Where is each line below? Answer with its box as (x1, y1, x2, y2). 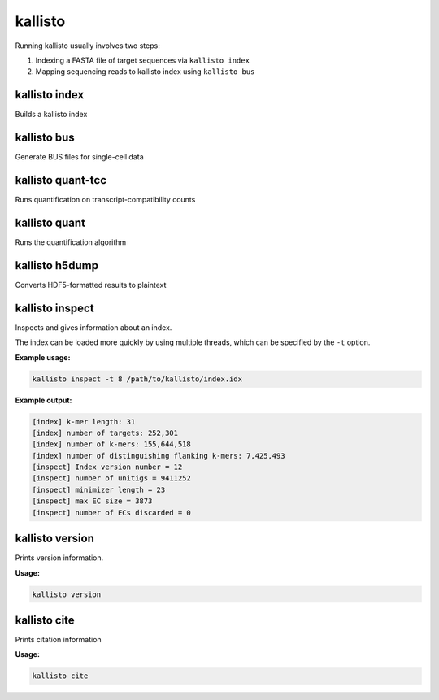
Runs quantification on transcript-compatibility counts (15, 195, 196, 205)
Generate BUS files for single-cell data (15, 152, 144, 162)
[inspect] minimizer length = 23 (32, 485, 166, 494)
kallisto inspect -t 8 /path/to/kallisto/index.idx (32, 374, 243, 384)
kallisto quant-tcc (15, 173, 107, 187)
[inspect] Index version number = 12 (32, 463, 183, 472)
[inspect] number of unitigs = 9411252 (32, 474, 191, 483)
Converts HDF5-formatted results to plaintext (15, 280, 167, 289)
